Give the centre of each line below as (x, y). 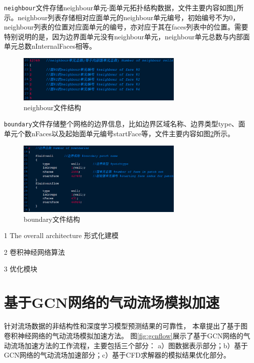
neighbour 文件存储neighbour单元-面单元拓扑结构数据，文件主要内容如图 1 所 (124, 7)
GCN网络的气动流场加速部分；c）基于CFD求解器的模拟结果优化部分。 (117, 355)
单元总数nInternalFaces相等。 (50, 46)
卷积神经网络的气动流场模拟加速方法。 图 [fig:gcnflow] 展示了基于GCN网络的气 (127, 335)
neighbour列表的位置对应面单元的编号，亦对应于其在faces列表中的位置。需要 (126, 27)
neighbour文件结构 (52, 107)
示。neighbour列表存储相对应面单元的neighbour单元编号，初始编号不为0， (122, 17)
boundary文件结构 (52, 219)
